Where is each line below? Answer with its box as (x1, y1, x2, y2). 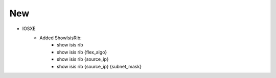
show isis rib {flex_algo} (57, 49, 107, 55)
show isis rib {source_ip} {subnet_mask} (57, 63, 142, 69)
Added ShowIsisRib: (39, 35, 82, 41)
